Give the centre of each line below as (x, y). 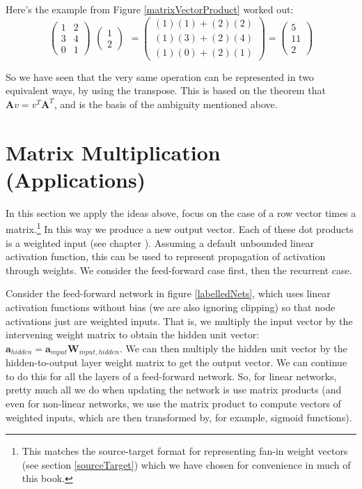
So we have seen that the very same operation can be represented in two (160, 76)
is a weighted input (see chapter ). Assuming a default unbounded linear (160, 242)
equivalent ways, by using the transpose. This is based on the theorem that (166, 90)
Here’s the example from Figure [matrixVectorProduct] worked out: (150, 9)
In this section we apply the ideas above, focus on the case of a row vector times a (181, 212)
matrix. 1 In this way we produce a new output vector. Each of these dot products (180, 228)
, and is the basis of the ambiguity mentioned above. (166, 104)
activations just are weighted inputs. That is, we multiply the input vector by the (179, 321)
